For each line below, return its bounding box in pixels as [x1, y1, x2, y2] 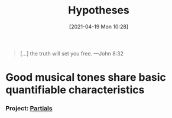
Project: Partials [5, 104, 53, 113]
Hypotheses [68, 4, 129, 17]
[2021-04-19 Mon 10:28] [69, 23, 128, 30]
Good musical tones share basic [5, 71, 167, 84]
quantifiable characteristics [5, 83, 145, 97]
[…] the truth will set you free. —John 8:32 [20, 50, 124, 57]
